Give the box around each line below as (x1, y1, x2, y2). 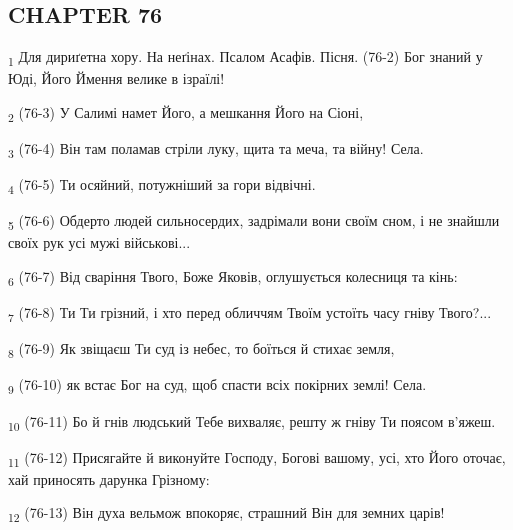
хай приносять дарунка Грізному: (8, 468, 210, 489)
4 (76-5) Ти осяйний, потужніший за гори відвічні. (8, 174, 316, 197)
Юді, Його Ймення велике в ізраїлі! (8, 68, 225, 89)
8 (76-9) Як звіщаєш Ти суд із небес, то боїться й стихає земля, (8, 338, 395, 362)
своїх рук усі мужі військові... (8, 232, 191, 253)
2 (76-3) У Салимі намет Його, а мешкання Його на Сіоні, (8, 101, 364, 125)
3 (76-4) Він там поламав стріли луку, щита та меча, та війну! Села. (8, 138, 424, 161)
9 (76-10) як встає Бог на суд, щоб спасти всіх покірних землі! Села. (8, 374, 427, 398)
